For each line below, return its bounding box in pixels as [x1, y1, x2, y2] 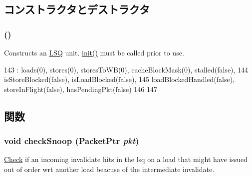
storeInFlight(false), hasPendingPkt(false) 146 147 [4, 83, 158, 94]
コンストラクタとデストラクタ [4, 1, 150, 17]
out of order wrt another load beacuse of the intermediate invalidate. [4, 163, 215, 174]
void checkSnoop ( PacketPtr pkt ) [4, 134, 139, 147]
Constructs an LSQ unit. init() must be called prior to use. [4, 47, 184, 57]
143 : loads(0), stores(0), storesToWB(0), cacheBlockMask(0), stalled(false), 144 [4, 64, 249, 74]
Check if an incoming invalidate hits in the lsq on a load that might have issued [4, 154, 248, 164]
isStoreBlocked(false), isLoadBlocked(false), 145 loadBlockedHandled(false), [4, 74, 235, 84]
